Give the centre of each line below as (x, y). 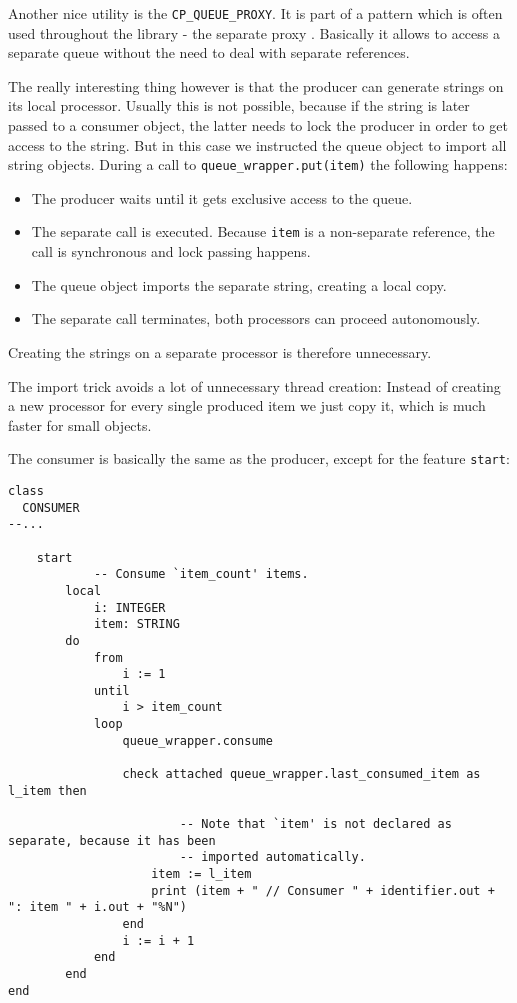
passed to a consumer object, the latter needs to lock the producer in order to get (258, 125)
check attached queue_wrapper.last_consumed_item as (301, 774)
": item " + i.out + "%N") (97, 907)
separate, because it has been (112, 840)
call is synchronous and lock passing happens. (171, 251)
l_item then (47, 790)
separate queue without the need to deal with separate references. (209, 52)
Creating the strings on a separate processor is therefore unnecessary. (220, 351)
